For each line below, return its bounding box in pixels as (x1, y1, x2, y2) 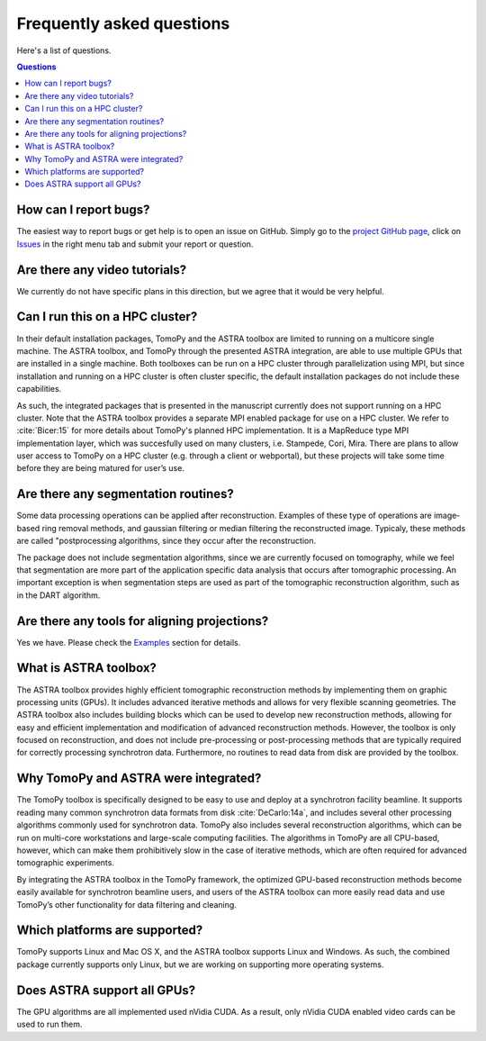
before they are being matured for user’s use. (16, 463, 184, 474)
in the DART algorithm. (16, 590, 101, 601)
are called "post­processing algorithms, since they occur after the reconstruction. (16, 536, 317, 547)
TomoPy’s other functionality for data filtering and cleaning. (16, 899, 238, 910)
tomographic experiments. (16, 857, 114, 868)
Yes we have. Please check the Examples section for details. (16, 637, 241, 647)
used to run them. (16, 1018, 83, 1030)
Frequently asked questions (16, 14, 230, 33)
